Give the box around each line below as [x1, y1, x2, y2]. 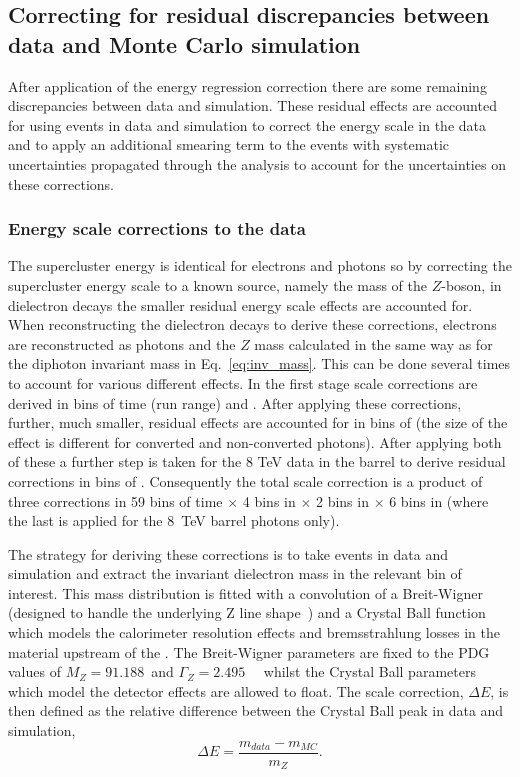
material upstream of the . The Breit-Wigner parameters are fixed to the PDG [8, 641, 490, 662]
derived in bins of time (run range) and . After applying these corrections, [8, 392, 462, 413]
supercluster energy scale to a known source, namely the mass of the [8, 274, 428, 295]
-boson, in [441, 274, 502, 295]
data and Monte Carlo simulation [8, 28, 361, 59]
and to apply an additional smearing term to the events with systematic [8, 134, 449, 155]
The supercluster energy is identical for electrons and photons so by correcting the [8, 255, 512, 276]
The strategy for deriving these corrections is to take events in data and [8, 543, 448, 564]
